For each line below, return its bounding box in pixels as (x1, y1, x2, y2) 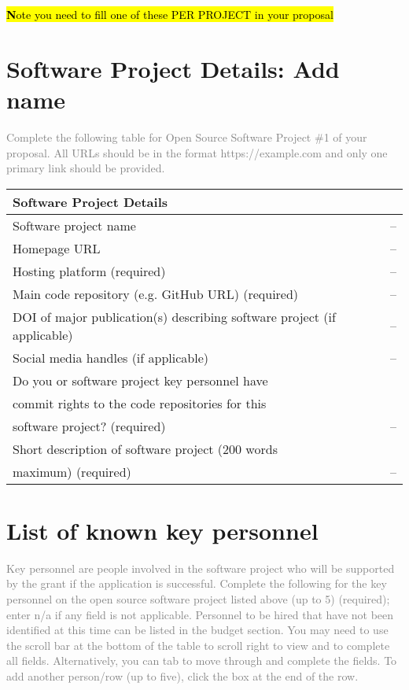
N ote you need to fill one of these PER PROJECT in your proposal (6, 6, 333, 22)
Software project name (13, 216, 136, 234)
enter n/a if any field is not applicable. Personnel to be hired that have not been (6, 606, 394, 622)
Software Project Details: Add (6, 52, 340, 84)
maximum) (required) (13, 462, 131, 481)
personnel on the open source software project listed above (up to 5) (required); (6, 591, 390, 607)
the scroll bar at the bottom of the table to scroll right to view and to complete (6, 636, 390, 653)
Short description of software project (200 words (13, 439, 278, 458)
